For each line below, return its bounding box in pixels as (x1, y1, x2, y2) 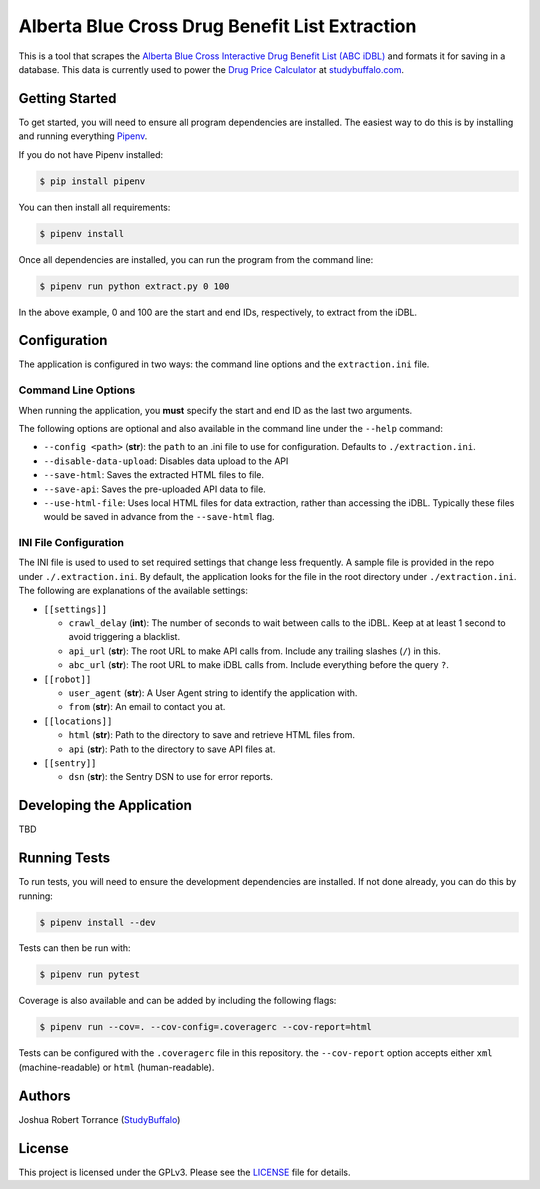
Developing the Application (18, 797, 192, 814)
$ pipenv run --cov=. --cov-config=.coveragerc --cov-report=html (39, 1021, 372, 1033)
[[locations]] (43, 715, 113, 727)
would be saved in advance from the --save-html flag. (43, 511, 275, 523)
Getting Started (18, 90, 117, 107)
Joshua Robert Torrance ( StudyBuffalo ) (18, 1113, 181, 1125)
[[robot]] (43, 673, 92, 685)
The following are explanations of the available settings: (18, 585, 249, 597)
